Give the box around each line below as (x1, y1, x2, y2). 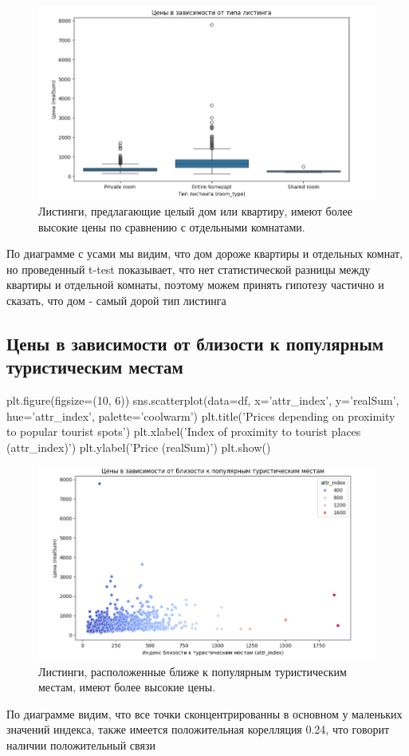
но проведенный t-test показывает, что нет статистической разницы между (6, 260, 371, 277)
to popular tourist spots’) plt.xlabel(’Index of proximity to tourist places (6, 423, 361, 440)
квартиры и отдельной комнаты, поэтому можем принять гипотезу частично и (6, 276, 384, 293)
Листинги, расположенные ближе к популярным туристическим (38, 663, 347, 679)
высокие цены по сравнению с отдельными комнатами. (38, 218, 305, 235)
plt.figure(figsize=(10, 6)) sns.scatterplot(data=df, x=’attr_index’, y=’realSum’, (6, 392, 399, 409)
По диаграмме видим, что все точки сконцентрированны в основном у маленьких (6, 705, 403, 722)
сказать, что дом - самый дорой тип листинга (6, 291, 226, 308)
